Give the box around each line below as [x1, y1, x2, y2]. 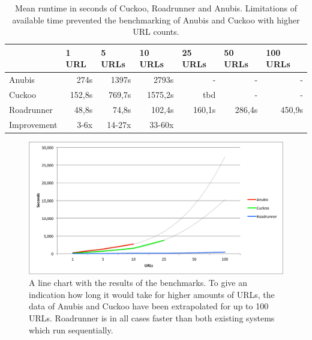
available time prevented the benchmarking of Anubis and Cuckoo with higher [12, 13, 300, 26]
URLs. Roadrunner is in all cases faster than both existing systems [29, 311, 275, 324]
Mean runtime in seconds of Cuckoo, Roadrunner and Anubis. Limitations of [15, 2, 297, 14]
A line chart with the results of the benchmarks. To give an [29, 276, 247, 289]
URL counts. [133, 25, 179, 38]
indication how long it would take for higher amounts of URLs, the [29, 288, 275, 300]
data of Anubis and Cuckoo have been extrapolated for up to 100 [29, 300, 269, 312]
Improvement [9, 118, 58, 130]
